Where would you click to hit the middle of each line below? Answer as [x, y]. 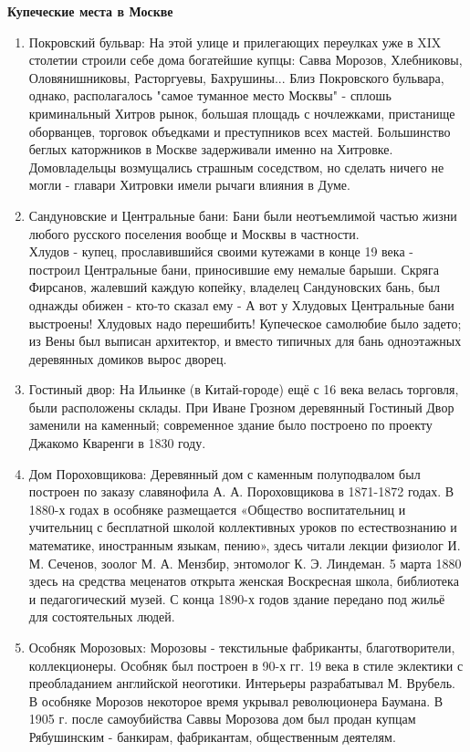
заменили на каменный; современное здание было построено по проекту [230, 425]
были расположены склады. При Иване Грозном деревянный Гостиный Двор [241, 407]
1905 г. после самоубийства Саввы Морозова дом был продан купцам [222, 719]
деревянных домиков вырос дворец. [128, 358]
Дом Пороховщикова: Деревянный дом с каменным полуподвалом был [225, 473]
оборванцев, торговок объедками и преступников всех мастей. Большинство [240, 131]
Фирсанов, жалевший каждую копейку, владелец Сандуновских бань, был [234, 287]
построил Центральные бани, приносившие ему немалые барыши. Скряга [234, 269]
